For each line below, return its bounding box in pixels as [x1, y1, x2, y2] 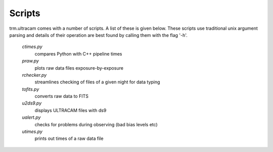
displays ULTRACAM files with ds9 [34, 107, 107, 113]
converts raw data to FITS [34, 93, 88, 99]
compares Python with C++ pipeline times [34, 50, 122, 57]
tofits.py [22, 86, 39, 92]
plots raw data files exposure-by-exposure [34, 65, 124, 71]
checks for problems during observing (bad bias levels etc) [34, 121, 158, 127]
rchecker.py [22, 72, 47, 78]
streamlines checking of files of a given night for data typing [34, 79, 160, 85]
